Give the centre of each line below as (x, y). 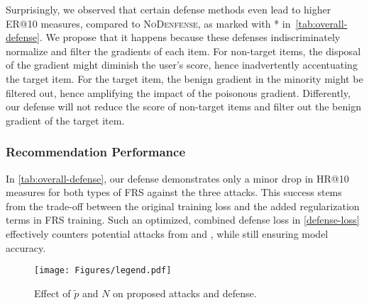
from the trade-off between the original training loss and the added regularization (183, 206)
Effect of (53, 293)
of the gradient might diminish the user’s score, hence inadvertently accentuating (182, 65)
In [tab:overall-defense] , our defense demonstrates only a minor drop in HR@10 (177, 178)
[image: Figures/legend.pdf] (103, 271)
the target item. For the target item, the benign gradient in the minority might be (184, 78)
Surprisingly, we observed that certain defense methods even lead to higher (169, 9)
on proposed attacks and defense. (185, 293)
